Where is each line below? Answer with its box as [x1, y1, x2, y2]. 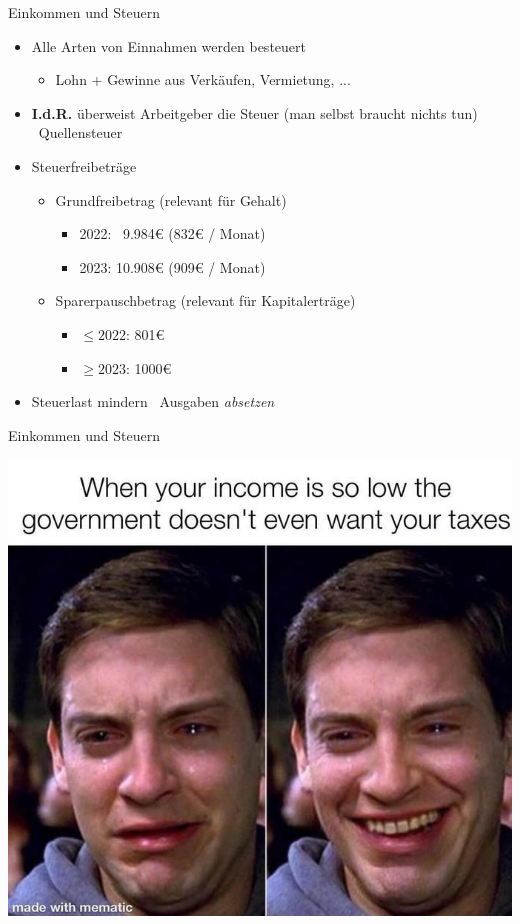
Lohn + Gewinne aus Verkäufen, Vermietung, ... [55, 69, 351, 90]
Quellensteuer [38, 122, 123, 143]
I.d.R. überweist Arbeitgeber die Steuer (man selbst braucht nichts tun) [31, 102, 478, 123]
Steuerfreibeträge [31, 155, 137, 176]
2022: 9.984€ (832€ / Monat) [79, 223, 266, 244]
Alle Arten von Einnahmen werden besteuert [31, 35, 306, 56]
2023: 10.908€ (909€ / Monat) [79, 256, 266, 277]
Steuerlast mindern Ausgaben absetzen [31, 391, 275, 412]
